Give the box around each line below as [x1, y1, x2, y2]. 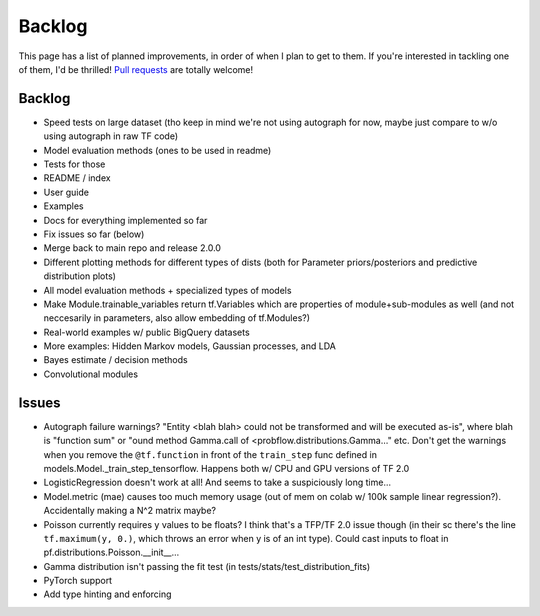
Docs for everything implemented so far [43, 214, 208, 226]
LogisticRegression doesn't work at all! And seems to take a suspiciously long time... [43, 476, 392, 489]
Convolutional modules [43, 368, 139, 380]
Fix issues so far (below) [43, 228, 145, 240]
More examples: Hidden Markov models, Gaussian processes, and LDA [43, 340, 337, 352]
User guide [43, 186, 90, 198]
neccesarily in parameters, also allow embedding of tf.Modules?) [43, 312, 310, 324]
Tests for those [43, 158, 106, 170]
